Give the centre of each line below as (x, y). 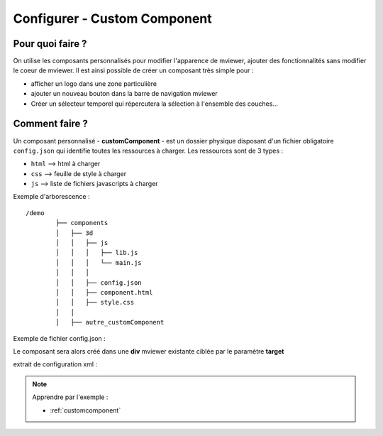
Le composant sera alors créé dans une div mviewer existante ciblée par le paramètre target (149, 351)
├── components (82, 223)
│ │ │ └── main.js (99, 262)
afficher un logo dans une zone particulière (94, 83)
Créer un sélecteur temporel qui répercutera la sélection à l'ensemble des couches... (154, 104)
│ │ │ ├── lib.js (97, 253)
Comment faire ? (51, 124)
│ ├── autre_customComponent (110, 322)
